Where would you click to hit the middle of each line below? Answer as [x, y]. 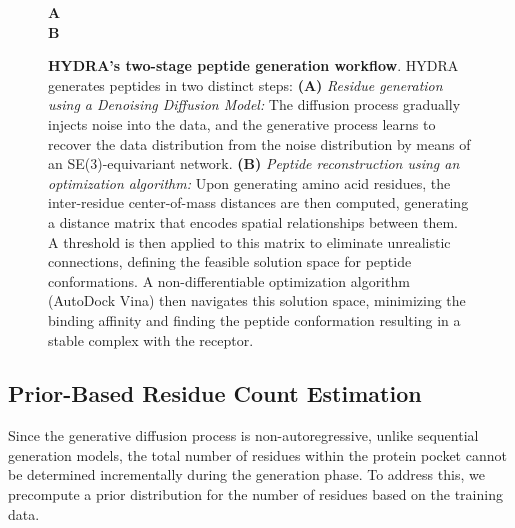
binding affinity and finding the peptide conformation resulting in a [254, 319]
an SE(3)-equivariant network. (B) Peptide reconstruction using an [254, 163]
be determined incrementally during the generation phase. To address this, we [246, 474]
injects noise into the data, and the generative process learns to [242, 123]
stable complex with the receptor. [151, 339]
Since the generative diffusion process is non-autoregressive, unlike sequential [243, 435]
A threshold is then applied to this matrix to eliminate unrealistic [249, 241]
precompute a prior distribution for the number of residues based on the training [255, 494]
